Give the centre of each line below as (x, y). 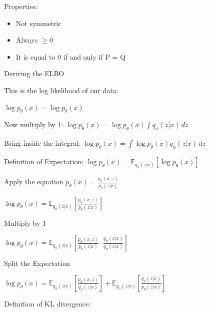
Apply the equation (34, 182)
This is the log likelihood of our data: (61, 90)
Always (27, 40)
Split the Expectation (37, 263)
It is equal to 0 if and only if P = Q (71, 56)
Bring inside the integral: (42, 143)
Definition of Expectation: (44, 161)
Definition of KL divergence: (47, 303)
